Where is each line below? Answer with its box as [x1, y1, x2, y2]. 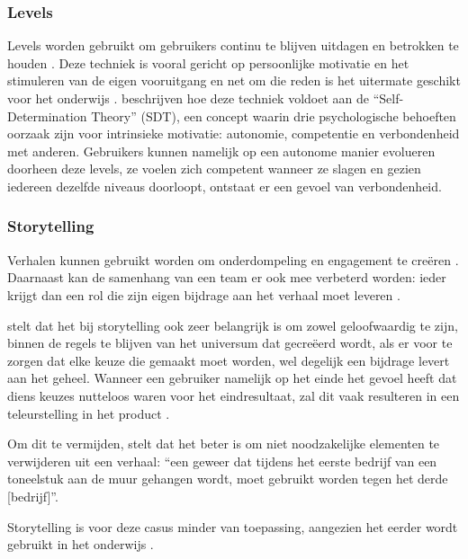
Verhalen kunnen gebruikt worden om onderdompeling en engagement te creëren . [7, 250, 459, 269]
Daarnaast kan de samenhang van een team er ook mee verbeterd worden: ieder [7, 268, 446, 287]
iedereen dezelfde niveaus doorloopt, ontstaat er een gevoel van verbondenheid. [7, 176, 442, 195]
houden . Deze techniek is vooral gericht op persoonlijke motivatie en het [7, 53, 409, 72]
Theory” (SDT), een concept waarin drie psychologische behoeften [91, 106, 456, 125]
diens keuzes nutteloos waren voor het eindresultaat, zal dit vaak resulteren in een [7, 386, 460, 404]
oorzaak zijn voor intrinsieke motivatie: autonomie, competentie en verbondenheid [7, 124, 460, 143]
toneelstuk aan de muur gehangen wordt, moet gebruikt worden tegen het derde [7, 469, 448, 488]
